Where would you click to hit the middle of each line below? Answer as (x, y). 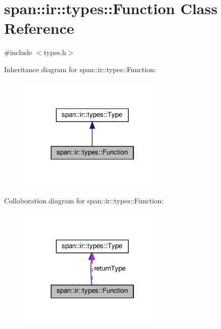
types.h (55, 52)
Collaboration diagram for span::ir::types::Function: (84, 200)
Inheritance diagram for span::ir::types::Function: (80, 69)
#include (18, 52)
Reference (39, 28)
